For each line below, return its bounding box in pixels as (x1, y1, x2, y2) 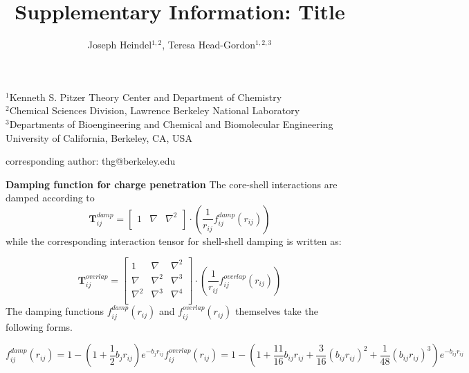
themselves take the (235, 304, 318, 318)
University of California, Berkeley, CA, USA (6, 130, 192, 145)
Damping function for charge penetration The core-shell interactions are (6, 176, 338, 191)
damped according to (6, 190, 95, 205)
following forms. (6, 319, 73, 334)
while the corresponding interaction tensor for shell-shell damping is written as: (6, 233, 342, 248)
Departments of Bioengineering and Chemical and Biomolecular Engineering (9, 116, 333, 131)
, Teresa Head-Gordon (162, 37, 255, 52)
